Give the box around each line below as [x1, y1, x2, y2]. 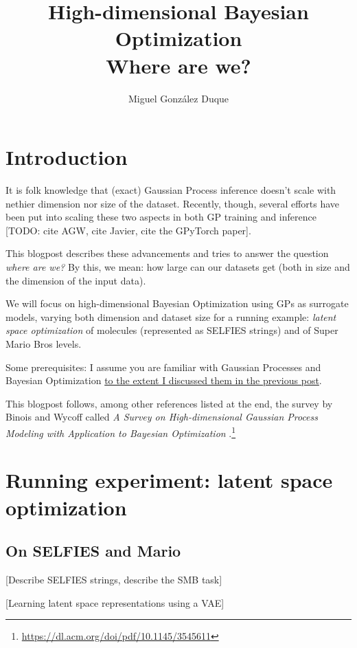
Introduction [5, 143, 128, 171]
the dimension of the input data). [5, 273, 146, 287]
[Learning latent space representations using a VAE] [5, 595, 224, 610]
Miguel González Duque [128, 91, 229, 105]
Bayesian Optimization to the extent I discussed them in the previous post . [5, 373, 322, 388]
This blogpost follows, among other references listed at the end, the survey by [5, 396, 333, 410]
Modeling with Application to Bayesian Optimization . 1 [5, 423, 236, 440]
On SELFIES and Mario [5, 540, 181, 561]
